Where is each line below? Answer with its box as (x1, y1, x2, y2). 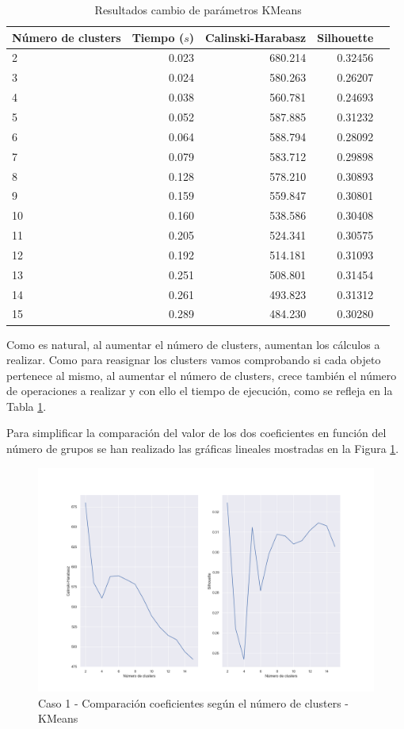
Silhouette (317, 29, 374, 45)
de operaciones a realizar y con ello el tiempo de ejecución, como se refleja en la (6, 382, 393, 399)
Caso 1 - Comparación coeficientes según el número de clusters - (38, 694, 349, 711)
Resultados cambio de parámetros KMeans (94, 2, 302, 17)
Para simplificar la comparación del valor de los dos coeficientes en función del (6, 424, 387, 441)
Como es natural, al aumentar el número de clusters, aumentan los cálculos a (6, 336, 380, 352)
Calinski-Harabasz (205, 29, 307, 45)
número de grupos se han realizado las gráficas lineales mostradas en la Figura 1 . (6, 440, 399, 457)
